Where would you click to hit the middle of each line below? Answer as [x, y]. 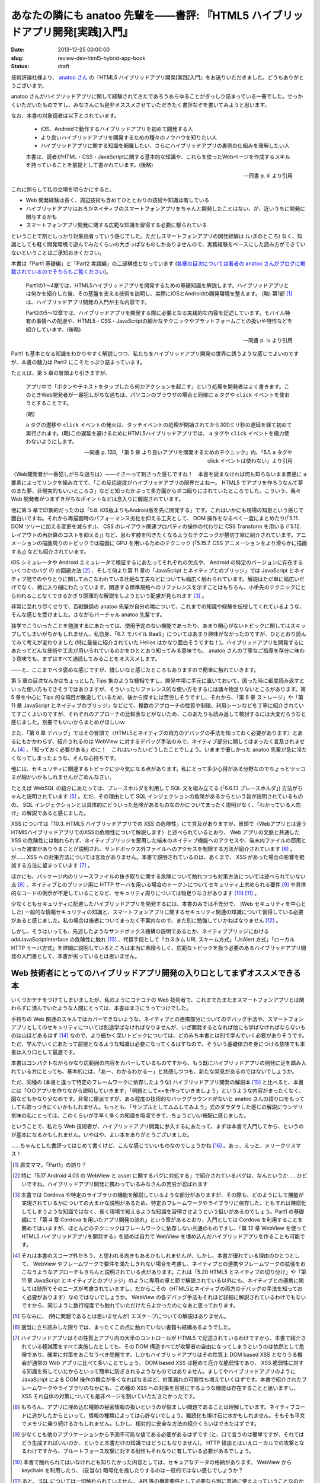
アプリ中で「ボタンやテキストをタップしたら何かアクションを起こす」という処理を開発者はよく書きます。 [155, 386]
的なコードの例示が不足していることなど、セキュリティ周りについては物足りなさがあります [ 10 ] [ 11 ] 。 [135, 893]
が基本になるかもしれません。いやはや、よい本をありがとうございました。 [102, 1134]
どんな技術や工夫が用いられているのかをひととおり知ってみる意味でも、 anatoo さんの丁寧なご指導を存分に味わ [168, 650]
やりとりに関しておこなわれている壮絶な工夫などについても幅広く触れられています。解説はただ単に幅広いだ [173, 579]
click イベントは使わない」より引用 [250, 460]
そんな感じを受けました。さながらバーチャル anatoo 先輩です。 [88, 615]
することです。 [54, 403]
